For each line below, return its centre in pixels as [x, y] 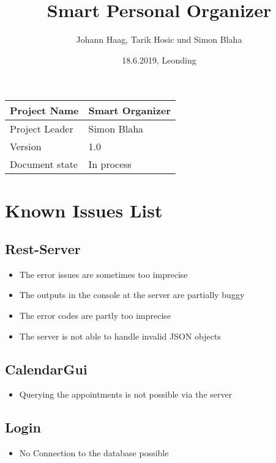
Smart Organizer [129, 111]
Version [26, 147]
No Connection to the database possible [94, 453]
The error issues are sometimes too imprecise [103, 274]
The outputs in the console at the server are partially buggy [132, 295]
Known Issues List [84, 210]
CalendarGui [46, 369]
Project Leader [42, 129]
